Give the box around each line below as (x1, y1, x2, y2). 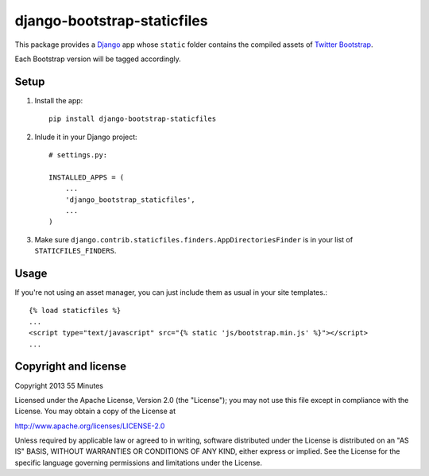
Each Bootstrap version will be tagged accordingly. (14, 54, 182, 64)
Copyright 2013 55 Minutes (14, 381, 103, 390)
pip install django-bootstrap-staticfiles (48, 114, 217, 123)
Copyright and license (14, 360, 127, 373)
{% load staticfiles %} (29, 306, 122, 315)
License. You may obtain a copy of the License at (14, 406, 176, 416)
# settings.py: (48, 151, 108, 160)
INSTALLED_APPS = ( (48, 172, 125, 182)
